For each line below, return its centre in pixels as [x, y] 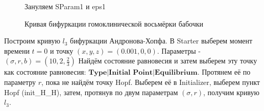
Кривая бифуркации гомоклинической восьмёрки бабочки [114, 23]
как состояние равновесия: [45, 72]
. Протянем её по [224, 72]
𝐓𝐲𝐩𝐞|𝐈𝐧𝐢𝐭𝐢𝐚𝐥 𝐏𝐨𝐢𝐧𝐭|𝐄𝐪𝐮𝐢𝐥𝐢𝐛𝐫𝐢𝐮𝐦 [143, 73]
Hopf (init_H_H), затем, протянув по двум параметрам [91, 92]
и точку [62, 50]
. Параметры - [179, 50]
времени [17, 50]
